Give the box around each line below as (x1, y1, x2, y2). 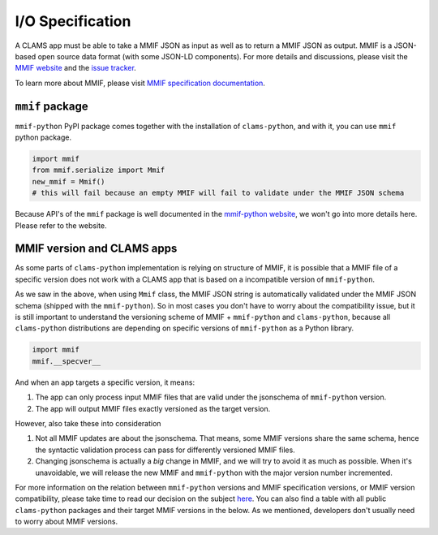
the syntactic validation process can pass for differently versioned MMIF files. (35, 445, 295, 455)
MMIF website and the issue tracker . (15, 63, 137, 73)
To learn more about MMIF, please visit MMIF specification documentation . (15, 78, 265, 88)
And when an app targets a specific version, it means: (15, 378, 195, 387)
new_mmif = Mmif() (32, 177, 105, 186)
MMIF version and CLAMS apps (15, 242, 178, 256)
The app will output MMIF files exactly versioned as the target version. (35, 403, 271, 413)
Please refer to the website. (15, 220, 107, 231)
